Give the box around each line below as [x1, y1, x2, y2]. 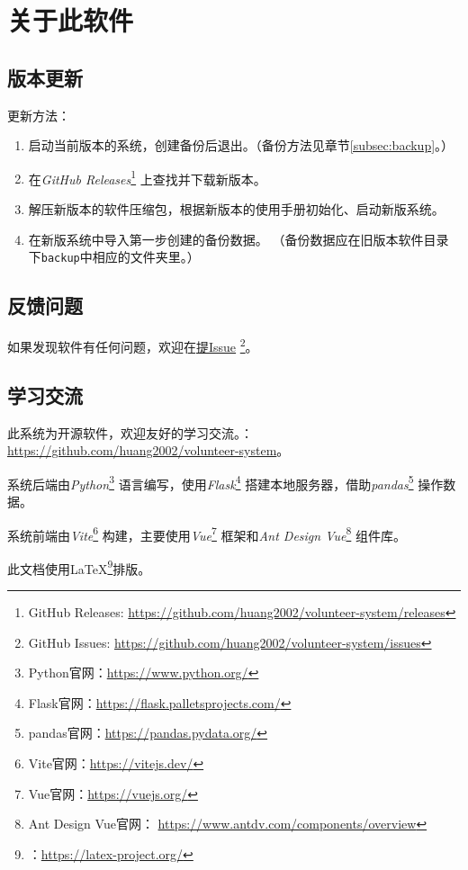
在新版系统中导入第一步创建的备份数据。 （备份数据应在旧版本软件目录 [28, 229, 449, 248]
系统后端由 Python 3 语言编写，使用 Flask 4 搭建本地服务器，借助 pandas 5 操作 [7, 471, 444, 493]
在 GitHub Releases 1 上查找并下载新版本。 [28, 166, 266, 188]
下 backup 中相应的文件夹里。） [28, 247, 200, 266]
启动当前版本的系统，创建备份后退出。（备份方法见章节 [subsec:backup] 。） [28, 136, 454, 155]
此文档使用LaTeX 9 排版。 [7, 556, 151, 578]
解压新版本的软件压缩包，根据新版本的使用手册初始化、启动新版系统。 [28, 200, 445, 219]
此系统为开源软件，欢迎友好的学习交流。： [7, 423, 253, 442]
